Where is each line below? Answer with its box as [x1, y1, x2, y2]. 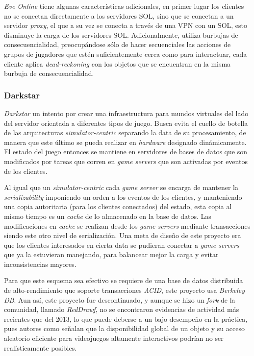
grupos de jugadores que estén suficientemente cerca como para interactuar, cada [4, 48, 247, 59]
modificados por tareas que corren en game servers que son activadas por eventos [4, 156, 248, 166]
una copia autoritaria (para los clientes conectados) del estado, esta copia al [4, 201, 232, 212]
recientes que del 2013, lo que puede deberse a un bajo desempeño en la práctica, [4, 313, 248, 324]
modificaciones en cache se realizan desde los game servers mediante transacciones [4, 220, 251, 231]
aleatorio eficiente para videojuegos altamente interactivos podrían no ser [4, 333, 224, 343]
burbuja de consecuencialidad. [4, 68, 94, 78]
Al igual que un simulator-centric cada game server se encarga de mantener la [4, 182, 238, 192]
